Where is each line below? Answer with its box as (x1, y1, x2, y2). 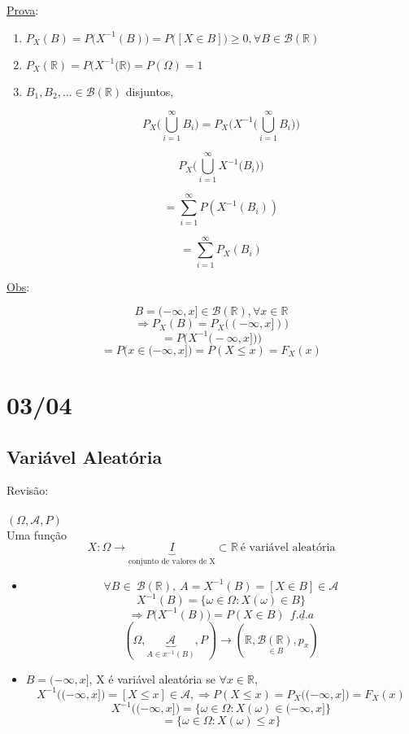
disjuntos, (125, 82, 174, 99)
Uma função (7, 526, 67, 543)
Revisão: (7, 482, 49, 499)
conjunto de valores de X (128, 557, 215, 566)
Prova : (7, 2, 39, 18)
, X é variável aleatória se (89, 670, 215, 687)
